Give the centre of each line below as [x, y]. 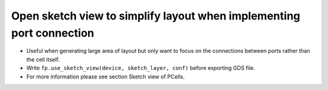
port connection [53, 33]
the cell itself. [43, 59]
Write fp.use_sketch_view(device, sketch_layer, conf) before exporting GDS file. [141, 68]
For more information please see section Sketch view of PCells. [106, 77]
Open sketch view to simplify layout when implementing [156, 16]
